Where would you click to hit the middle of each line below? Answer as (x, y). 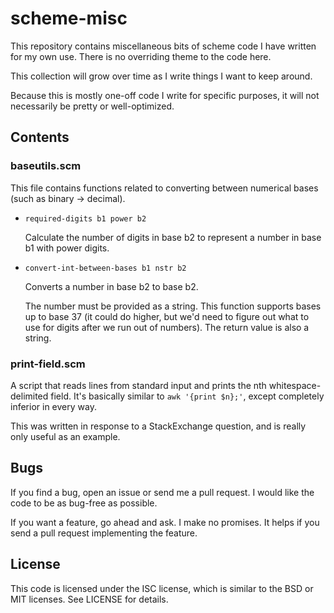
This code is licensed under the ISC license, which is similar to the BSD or (162, 588)
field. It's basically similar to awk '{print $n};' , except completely (187, 396)
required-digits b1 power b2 (85, 218)
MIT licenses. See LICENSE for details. (89, 599)
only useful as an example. (65, 436)
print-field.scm (48, 364)
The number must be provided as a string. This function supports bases (173, 306)
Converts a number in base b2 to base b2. (111, 286)
